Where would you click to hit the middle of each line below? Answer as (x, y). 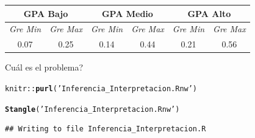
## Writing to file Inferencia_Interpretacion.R (106, 129)
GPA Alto (209, 13)
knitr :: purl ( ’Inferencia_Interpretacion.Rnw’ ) (101, 88)
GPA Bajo (46, 13)
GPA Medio (127, 13)
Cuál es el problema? (44, 67)
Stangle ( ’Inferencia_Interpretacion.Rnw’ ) (92, 109)
